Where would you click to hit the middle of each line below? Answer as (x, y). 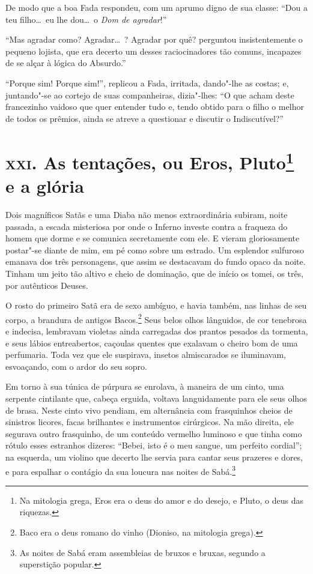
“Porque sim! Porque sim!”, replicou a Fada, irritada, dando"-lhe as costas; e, (147, 83)
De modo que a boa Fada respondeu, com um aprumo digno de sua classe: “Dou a (157, 7)
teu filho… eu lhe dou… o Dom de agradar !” (86, 19)
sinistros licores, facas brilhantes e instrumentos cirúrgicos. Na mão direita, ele (150, 422)
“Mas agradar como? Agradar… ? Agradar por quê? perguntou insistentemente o (154, 39)
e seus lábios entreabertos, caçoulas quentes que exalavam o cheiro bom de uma (152, 343)
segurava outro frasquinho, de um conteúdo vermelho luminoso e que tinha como (154, 433)
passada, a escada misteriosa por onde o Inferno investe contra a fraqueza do (147, 226)
